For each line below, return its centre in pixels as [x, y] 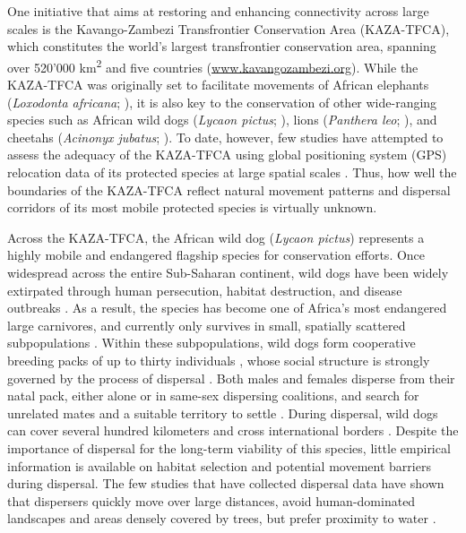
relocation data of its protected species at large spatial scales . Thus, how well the [232, 172]
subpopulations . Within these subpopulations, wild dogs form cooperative [211, 343]
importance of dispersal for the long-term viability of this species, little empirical [229, 447]
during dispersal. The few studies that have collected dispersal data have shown [226, 483]
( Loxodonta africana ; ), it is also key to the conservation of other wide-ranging [222, 102]
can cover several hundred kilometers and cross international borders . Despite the [233, 430]
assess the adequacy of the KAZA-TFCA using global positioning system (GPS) [227, 155]
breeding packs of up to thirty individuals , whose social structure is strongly [219, 360]
